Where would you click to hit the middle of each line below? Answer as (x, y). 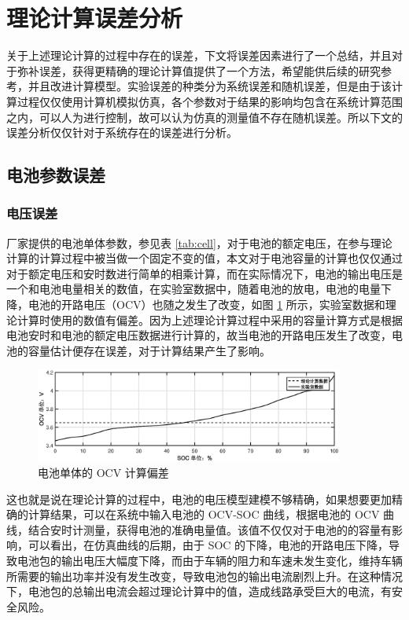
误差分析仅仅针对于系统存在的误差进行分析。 (122, 132)
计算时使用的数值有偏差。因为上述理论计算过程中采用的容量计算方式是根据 (210, 319)
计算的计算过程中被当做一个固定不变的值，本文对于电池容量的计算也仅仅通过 (204, 258)
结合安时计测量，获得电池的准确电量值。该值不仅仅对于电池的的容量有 (210, 529)
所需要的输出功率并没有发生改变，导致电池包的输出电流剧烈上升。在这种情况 (204, 576)
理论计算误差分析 (95, 18)
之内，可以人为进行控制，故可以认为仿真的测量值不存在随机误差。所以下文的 (204, 117)
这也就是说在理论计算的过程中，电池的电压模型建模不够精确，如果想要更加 (199, 499)
